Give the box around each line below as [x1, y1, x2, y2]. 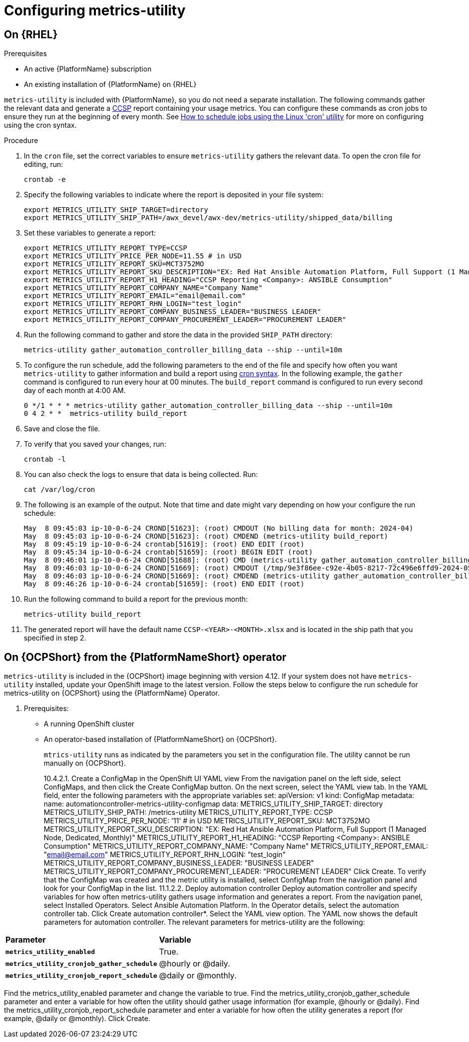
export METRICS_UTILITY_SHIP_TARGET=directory [24, 206, 208, 214]
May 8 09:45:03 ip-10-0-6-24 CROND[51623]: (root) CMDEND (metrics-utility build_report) [24, 532, 389, 541]
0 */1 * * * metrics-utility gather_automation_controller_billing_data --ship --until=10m [24, 401, 392, 410]
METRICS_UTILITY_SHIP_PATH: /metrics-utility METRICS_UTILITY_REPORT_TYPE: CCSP [44, 808, 333, 817]
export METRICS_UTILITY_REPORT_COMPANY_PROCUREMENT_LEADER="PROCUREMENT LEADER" [24, 316, 347, 324]
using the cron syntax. [4, 121, 77, 130]
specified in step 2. [24, 634, 86, 642]
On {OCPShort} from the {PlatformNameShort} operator [4, 650, 287, 663]
